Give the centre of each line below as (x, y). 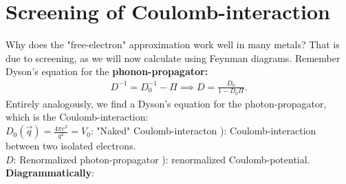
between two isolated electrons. (71, 146)
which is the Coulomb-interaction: (77, 117)
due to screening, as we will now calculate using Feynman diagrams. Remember (173, 58)
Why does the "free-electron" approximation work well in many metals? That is (173, 44)
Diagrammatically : (50, 173)
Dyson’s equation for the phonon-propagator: (107, 71)
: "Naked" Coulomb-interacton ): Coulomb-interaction (203, 131)
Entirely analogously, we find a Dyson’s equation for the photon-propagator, (166, 103)
